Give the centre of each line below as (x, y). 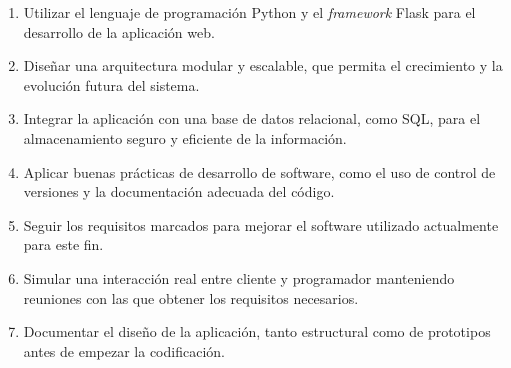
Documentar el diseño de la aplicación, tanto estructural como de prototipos (257, 331)
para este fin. (63, 244)
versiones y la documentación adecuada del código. (179, 191)
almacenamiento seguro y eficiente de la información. (185, 137)
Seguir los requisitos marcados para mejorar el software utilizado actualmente (261, 224)
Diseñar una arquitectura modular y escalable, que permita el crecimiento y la (263, 65)
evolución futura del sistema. (111, 84)
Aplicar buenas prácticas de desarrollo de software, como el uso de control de (259, 171)
